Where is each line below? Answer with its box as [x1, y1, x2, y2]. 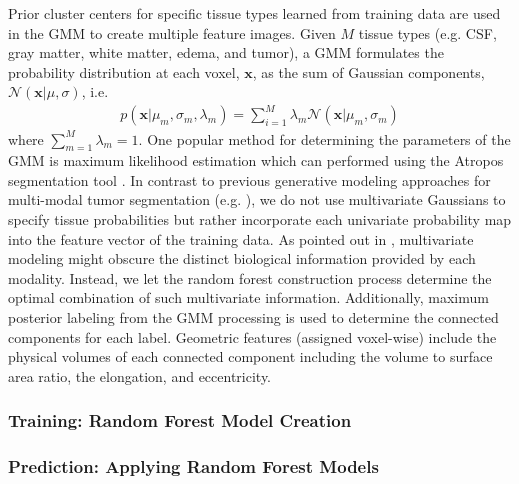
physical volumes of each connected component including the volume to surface [8, 346, 493, 367]
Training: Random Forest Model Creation [8, 408, 352, 433]
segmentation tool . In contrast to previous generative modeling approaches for [8, 169, 491, 190]
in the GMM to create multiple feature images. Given [8, 22, 336, 43]
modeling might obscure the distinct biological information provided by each [8, 248, 476, 269]
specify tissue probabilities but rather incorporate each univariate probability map [8, 209, 512, 230]
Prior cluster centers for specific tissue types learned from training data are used [8, 3, 501, 23]
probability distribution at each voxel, [8, 61, 240, 82]
